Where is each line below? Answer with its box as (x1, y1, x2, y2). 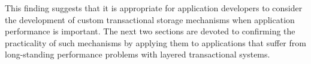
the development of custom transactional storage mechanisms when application (5, 13, 295, 25)
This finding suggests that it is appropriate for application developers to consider (5, 2, 303, 14)
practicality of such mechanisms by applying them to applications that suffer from (5, 36, 306, 49)
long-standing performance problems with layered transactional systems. (5, 48, 270, 60)
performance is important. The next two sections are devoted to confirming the (5, 25, 295, 37)
